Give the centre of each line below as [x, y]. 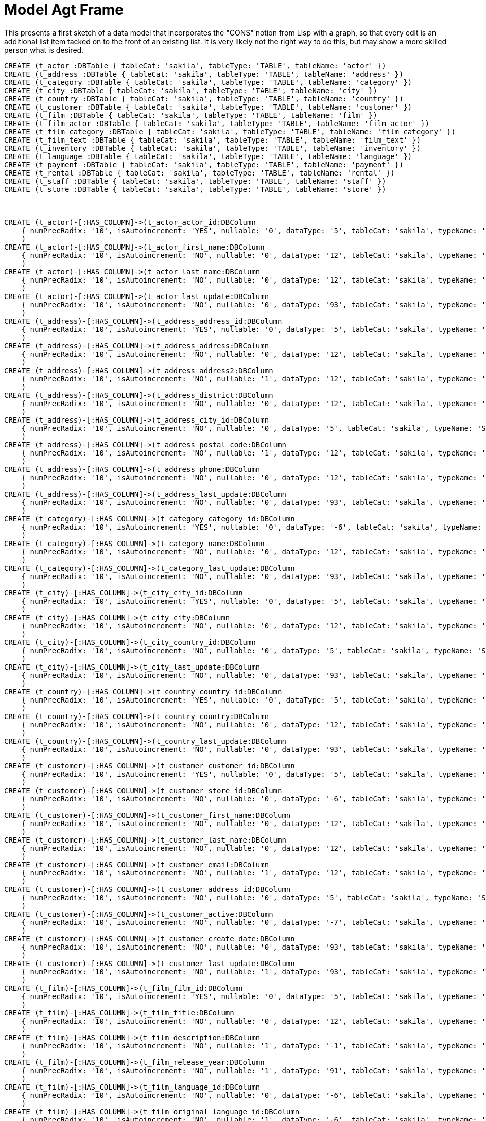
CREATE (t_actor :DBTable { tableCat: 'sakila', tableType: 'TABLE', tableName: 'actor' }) [195, 66]
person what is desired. [44, 50]
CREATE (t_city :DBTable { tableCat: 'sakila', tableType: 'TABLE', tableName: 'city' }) [191, 90]
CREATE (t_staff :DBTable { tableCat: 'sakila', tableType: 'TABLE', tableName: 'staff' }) [195, 181]
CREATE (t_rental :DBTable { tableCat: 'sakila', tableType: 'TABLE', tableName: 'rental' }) [199, 173]
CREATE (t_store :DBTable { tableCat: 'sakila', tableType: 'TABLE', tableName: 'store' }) [195, 189]
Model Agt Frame [64, 10]
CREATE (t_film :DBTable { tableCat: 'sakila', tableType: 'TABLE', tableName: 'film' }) [191, 115]
